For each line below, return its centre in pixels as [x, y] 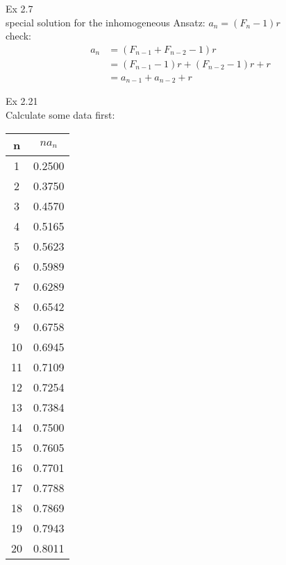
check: [18, 36]
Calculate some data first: [60, 114]
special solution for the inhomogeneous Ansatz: [106, 22]
